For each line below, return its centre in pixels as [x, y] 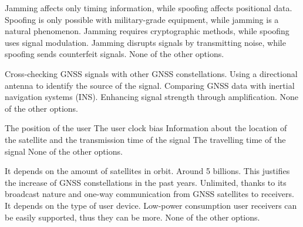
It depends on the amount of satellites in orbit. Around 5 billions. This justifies [147, 171]
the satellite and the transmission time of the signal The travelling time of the [145, 139]
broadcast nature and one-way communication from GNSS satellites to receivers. [149, 194]
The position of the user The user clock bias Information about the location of [146, 128]
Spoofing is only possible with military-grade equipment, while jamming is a [142, 19]
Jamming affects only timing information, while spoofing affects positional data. [149, 8]
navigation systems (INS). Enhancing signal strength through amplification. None [152, 97]
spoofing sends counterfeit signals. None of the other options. [115, 54]
